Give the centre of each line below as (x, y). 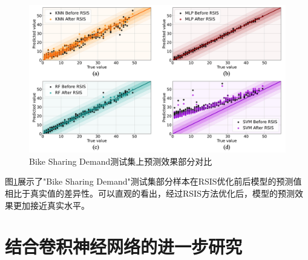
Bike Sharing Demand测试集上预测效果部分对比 (121, 161)
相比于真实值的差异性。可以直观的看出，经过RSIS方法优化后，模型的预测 (150, 193)
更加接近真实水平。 (51, 205)
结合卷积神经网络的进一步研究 (124, 246)
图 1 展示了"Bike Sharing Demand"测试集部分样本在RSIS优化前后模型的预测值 (153, 181)
